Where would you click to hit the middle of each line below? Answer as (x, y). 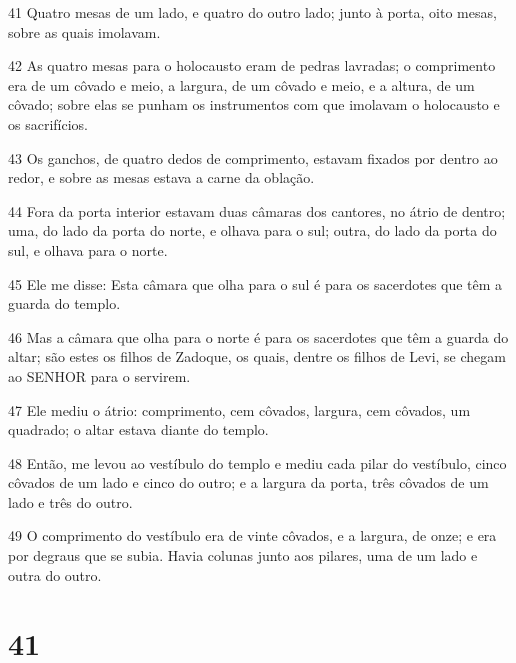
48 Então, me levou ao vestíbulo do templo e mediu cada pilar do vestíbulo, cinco (257, 462)
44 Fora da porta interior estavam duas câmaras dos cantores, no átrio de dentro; (257, 210)
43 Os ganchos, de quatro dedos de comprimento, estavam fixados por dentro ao (253, 157)
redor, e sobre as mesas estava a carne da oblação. (161, 177)
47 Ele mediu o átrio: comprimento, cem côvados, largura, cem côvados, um (239, 409)
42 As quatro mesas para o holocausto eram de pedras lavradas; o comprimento (252, 65)
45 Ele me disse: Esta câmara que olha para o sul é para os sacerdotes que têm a (255, 283)
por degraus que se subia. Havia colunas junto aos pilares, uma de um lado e (243, 555)
